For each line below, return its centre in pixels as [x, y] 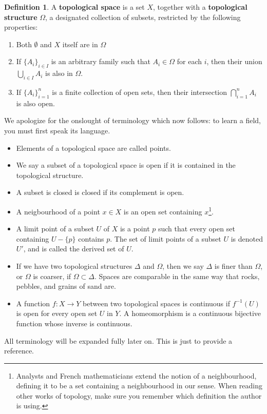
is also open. [36, 103]
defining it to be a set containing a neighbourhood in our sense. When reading [139, 386]
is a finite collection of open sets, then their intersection [140, 92]
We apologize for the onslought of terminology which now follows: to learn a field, [133, 120]
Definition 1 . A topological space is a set [74, 7]
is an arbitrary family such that [101, 61]
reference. [19, 351]
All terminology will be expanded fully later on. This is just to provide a [118, 340]
